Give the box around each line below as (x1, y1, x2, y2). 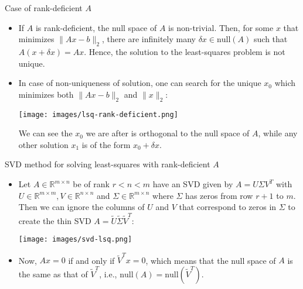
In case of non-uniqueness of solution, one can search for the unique (18, 77, 261, 89)
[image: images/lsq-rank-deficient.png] (18, 110, 178, 119)
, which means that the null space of (145, 254, 276, 266)
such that (254, 33, 288, 45)
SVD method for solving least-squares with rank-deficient (5, 158, 210, 170)
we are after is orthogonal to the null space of (86, 127, 250, 139)
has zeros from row (185, 189, 253, 201)
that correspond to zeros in (179, 201, 277, 213)
